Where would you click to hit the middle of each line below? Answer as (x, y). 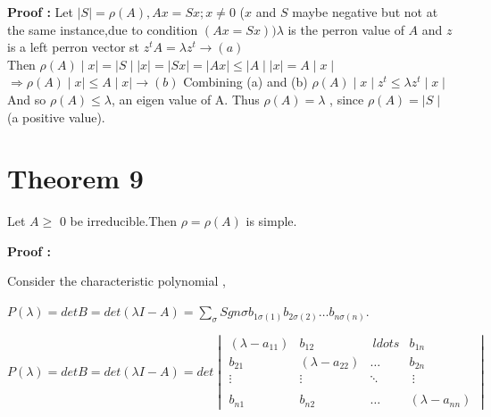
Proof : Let (41, 12)
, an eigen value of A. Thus (185, 99)
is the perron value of (346, 29)
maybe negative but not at (365, 12)
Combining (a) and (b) (245, 82)
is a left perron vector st (74, 47)
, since (347, 99)
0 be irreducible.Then (118, 221)
